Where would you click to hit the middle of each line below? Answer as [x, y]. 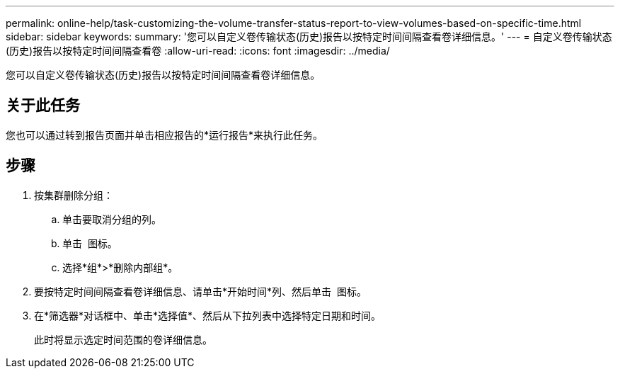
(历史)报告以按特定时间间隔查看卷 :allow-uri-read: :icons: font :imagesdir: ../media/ [198, 51]
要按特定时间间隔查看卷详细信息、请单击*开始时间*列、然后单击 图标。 [200, 291]
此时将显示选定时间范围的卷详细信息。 [123, 339]
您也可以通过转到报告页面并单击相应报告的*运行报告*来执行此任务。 [165, 135]
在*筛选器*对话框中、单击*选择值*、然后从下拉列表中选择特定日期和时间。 [208, 315]
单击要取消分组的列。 [112, 219]
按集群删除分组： [74, 195]
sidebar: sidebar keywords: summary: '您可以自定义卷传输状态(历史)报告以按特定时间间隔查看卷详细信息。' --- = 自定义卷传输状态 [309, 36]
